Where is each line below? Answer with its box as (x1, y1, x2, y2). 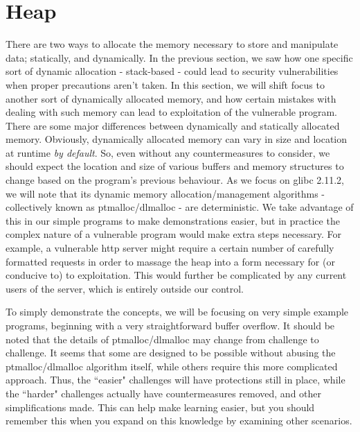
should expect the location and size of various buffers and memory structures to (6, 159, 344, 173)
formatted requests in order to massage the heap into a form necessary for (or (6, 254, 335, 268)
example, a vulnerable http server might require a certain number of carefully (6, 241, 334, 255)
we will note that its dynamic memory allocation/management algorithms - (6, 186, 325, 200)
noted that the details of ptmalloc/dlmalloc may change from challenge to (6, 331, 319, 346)
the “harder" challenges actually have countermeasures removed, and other (6, 386, 322, 400)
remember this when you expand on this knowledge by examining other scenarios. (6, 413, 352, 428)
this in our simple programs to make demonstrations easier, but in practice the (6, 213, 340, 227)
